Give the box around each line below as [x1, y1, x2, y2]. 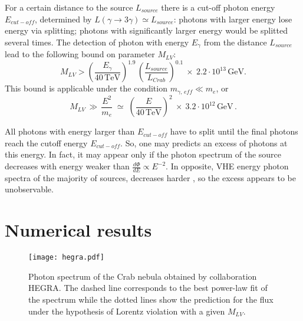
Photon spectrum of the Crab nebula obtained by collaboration [28, 270, 257, 282]
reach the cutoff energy [5, 136, 88, 149]
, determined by [34, 12, 92, 25]
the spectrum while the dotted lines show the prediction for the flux [28, 293, 274, 306]
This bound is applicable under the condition [5, 82, 167, 94]
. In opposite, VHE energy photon [166, 160, 289, 172]
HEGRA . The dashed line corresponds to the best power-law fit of [28, 281, 268, 294]
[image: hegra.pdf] [28, 253, 104, 262]
